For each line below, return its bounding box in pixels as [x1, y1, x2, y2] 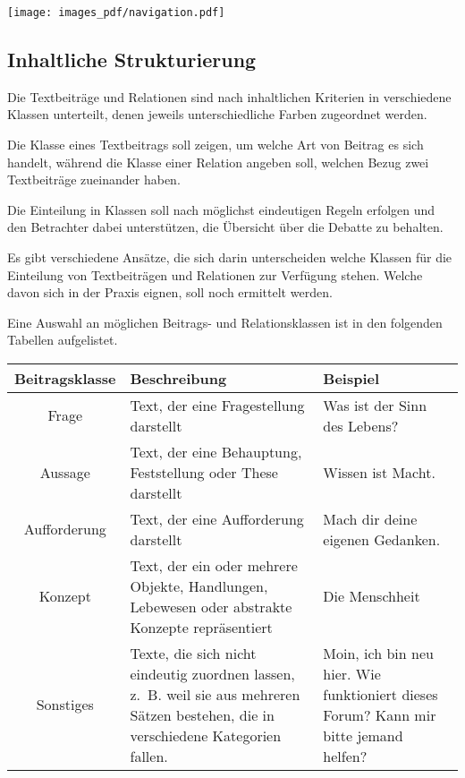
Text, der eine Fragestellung [130, 394, 305, 415]
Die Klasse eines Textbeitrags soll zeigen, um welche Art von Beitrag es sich [7, 135, 424, 154]
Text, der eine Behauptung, [130, 440, 302, 462]
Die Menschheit [323, 586, 420, 607]
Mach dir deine [323, 508, 418, 529]
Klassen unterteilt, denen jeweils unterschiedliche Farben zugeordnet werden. [7, 105, 427, 124]
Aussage [39, 461, 90, 483]
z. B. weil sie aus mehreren [130, 683, 300, 705]
